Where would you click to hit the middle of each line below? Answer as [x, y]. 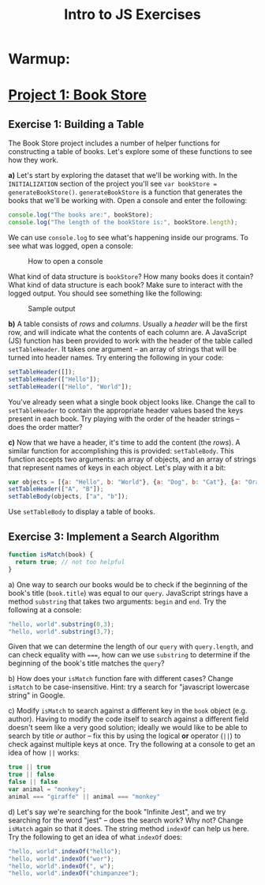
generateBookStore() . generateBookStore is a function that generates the [125, 192]
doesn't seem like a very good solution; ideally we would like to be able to [128, 728]
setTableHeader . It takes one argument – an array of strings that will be [122, 348]
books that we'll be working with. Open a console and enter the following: [128, 201]
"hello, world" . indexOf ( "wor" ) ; [61, 859]
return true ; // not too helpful [70, 562]
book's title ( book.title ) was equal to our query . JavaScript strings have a [128, 593]
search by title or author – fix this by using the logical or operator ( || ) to [125, 736]
